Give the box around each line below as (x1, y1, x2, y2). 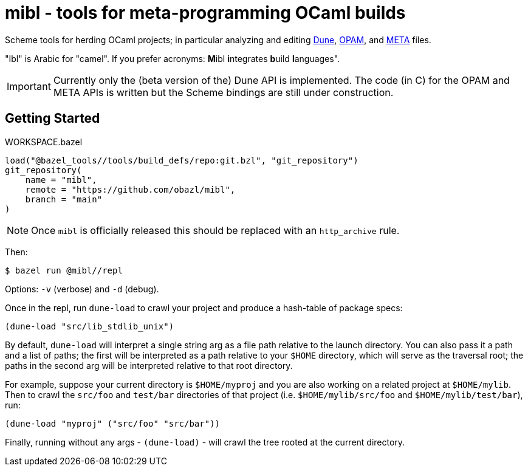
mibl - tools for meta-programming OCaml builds (5, 2, 406, 23)
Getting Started (5, 111, 100, 126)
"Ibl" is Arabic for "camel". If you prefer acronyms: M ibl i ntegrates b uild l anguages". (5, 53, 340, 64)
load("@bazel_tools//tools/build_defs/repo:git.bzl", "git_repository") (5, 155, 358, 165)
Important (7, 80, 51, 92)
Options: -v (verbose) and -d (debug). (5, 283, 159, 294)
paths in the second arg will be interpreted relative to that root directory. (5, 360, 293, 371)
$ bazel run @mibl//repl (5, 265, 123, 275)
